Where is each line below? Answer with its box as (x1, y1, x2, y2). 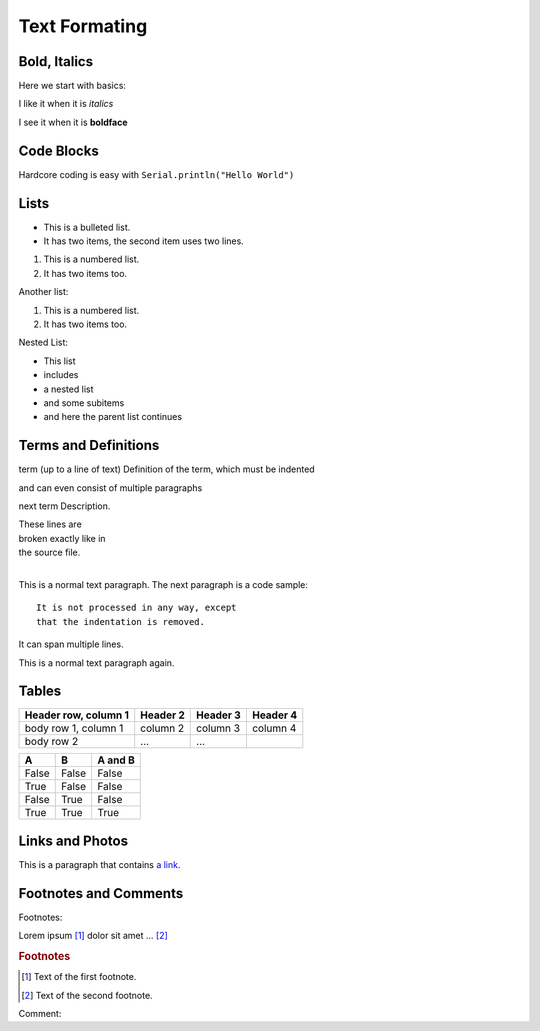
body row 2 (24, 735, 79, 749)
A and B (97, 753, 135, 767)
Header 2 (140, 708, 185, 722)
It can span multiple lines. (18, 638, 124, 650)
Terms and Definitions (18, 437, 160, 454)
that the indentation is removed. (36, 616, 205, 627)
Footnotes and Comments (18, 885, 184, 902)
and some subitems (43, 396, 125, 409)
